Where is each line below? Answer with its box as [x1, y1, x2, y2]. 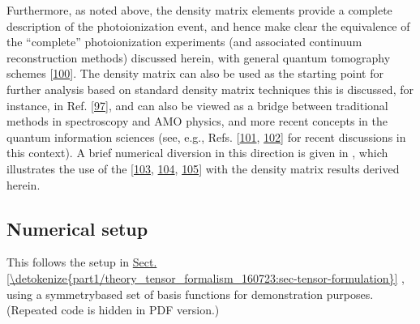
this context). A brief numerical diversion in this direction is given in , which [6, 144, 388, 161]
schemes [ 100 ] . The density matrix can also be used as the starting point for [6, 65, 384, 82]
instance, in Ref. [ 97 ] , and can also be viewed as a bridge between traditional [6, 96, 388, 113]
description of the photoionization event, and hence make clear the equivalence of [6, 17, 410, 34]
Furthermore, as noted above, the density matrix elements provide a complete [6, 2, 392, 18]
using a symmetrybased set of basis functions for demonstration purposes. [6, 285, 374, 302]
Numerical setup [6, 215, 148, 241]
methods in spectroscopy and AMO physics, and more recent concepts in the [6, 113, 388, 130]
